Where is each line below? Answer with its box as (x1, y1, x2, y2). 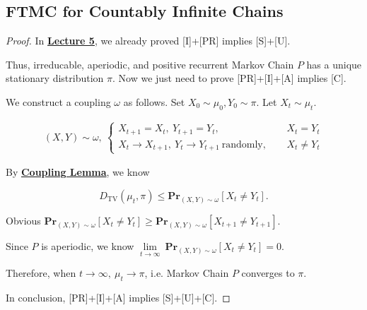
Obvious (6, 213, 41, 227)
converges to (241, 266, 295, 280)
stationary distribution (6, 71, 104, 85)
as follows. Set (123, 94, 185, 109)
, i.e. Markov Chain (144, 266, 229, 280)
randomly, (221, 139, 266, 150)
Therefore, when (6, 266, 76, 280)
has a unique (306, 56, 362, 71)
